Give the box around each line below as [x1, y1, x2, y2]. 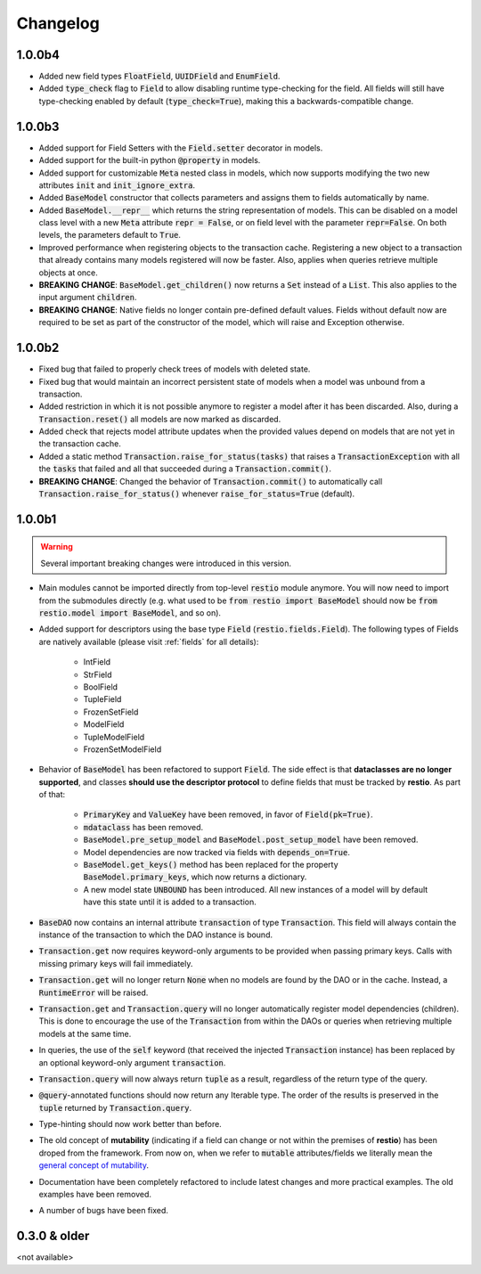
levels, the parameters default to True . [38, 230, 182, 241]
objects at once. [38, 267, 98, 278]
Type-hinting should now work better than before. [38, 1119, 222, 1130]
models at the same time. [38, 1028, 132, 1039]
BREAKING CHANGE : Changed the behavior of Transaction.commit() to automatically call [38, 476, 383, 486]
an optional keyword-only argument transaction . [38, 1057, 226, 1068]
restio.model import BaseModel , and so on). [38, 608, 222, 618]
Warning [40, 542, 73, 552]
